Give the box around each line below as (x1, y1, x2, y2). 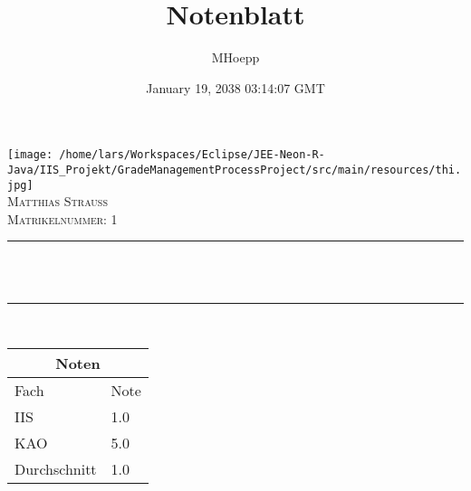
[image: (7, 148, 53, 162)
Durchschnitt (14, 458, 97, 480)
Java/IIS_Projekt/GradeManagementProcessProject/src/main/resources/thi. (7, 163, 462, 176)
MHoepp (211, 48, 260, 67)
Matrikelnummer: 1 (7, 209, 118, 228)
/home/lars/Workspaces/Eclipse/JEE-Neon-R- (59, 148, 325, 162)
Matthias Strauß (7, 192, 108, 211)
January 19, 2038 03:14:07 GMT (146, 78, 325, 97)
